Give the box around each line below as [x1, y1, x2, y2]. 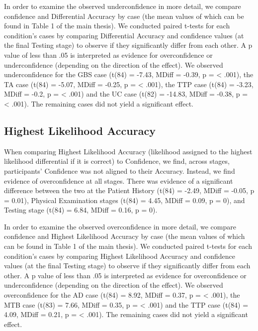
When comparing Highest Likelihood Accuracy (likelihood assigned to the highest [4, 146, 253, 156]
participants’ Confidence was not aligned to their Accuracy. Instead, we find [4, 165, 235, 176]
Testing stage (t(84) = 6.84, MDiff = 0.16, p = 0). [4, 205, 158, 215]
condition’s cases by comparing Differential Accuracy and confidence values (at [4, 30, 244, 40]
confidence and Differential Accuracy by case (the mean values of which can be [4, 10, 244, 21]
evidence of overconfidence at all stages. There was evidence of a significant [4, 175, 233, 186]
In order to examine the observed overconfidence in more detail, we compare [4, 221, 236, 231]
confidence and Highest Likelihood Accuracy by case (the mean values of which [4, 231, 245, 241]
